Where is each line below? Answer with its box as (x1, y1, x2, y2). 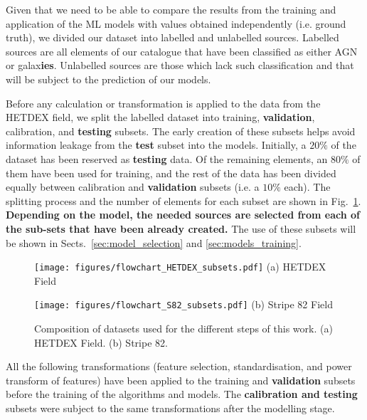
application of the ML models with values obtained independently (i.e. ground (6, 16, 346, 31)
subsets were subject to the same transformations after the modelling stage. (6, 400, 335, 415)
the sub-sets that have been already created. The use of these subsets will (6, 221, 356, 236)
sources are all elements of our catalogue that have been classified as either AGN (6, 43, 358, 58)
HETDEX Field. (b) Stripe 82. (34, 335, 168, 350)
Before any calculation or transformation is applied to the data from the (6, 95, 321, 110)
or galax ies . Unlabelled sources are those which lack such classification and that (6, 58, 354, 73)
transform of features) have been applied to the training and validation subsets (6, 372, 356, 387)
